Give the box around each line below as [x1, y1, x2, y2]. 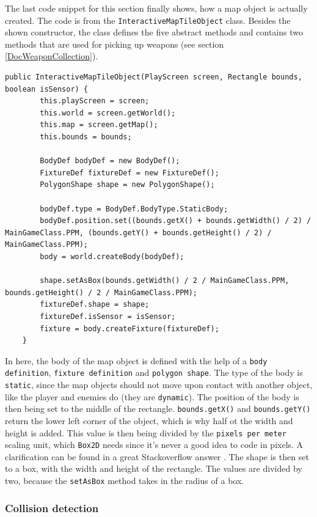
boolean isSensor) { [5, 84, 89, 94]
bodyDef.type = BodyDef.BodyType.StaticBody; [40, 204, 228, 213]
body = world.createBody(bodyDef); [40, 252, 184, 261]
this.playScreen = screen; [40, 97, 150, 106]
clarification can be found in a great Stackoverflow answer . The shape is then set [5, 450, 309, 463]
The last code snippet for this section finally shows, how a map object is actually [5, 2, 308, 14]
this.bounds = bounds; [40, 133, 132, 141]
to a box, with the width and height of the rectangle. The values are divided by [5, 462, 302, 475]
